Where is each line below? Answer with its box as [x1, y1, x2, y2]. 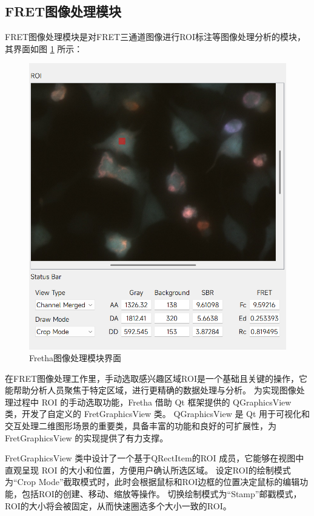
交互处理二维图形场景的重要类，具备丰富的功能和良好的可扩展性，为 [5, 419, 276, 432]
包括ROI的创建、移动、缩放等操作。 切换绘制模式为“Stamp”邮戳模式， [21, 487, 302, 500]
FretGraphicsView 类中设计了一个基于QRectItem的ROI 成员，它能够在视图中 [5, 452, 304, 464]
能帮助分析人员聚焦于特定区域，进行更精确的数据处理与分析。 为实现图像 [5, 384, 296, 396]
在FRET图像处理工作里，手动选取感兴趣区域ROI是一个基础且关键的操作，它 [5, 372, 307, 384]
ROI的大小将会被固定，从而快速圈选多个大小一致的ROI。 [5, 499, 232, 512]
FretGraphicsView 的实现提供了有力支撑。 [5, 431, 169, 444]
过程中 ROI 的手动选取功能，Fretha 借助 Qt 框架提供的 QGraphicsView [13, 395, 292, 408]
